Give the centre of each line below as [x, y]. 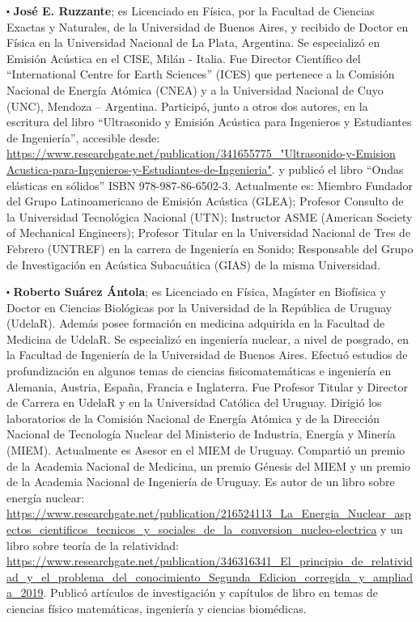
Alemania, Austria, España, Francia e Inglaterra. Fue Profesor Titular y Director [207, 386]
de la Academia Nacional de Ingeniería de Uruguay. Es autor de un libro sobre [201, 482]
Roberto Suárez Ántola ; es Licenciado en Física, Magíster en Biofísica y [199, 292]
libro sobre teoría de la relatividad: [93, 545]
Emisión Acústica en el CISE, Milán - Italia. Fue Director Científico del [184, 58]
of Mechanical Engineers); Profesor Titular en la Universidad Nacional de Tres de [209, 233]
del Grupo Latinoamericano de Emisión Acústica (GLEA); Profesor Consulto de [205, 201]
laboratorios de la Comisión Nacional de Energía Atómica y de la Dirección [193, 418]
